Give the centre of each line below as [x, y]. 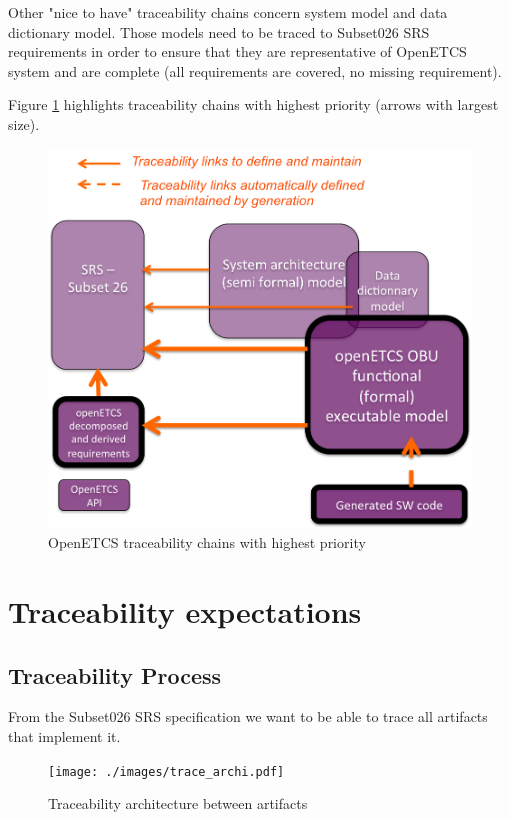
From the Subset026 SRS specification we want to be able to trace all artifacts [248, 716]
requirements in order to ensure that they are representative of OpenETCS [237, 51]
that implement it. [64, 736]
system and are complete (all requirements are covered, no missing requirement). [255, 70]
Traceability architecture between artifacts [178, 803]
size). [24, 123]
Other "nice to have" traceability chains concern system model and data [228, 12]
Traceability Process [115, 674]
